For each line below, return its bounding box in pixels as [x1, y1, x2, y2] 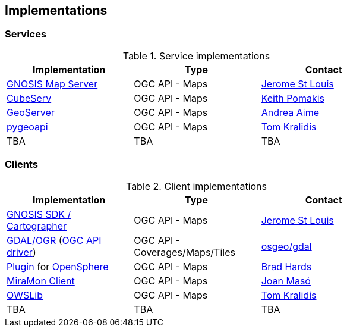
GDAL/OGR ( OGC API [7, 234, 102, 246]
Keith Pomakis [261, 92, 324, 104]
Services [5, 28, 47, 40]
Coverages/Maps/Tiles [134, 246, 235, 258]
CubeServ [7, 92, 52, 104]
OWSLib [7, 289, 43, 301]
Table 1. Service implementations [122, 49, 270, 62]
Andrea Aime [261, 106, 320, 118]
